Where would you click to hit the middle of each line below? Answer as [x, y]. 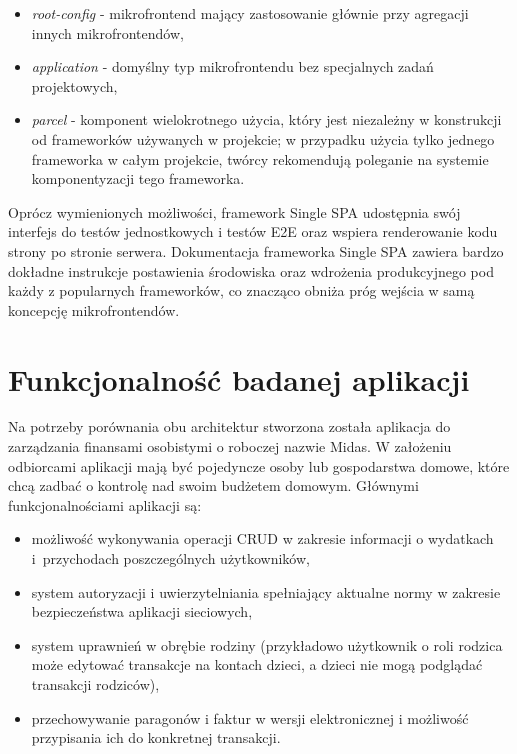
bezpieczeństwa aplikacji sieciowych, [142, 611]
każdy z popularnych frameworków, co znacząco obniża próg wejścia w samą [241, 290]
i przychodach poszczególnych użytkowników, [170, 558]
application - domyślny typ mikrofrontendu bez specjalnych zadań [232, 66]
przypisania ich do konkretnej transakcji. [156, 737]
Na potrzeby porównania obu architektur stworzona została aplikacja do [229, 426]
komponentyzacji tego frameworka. [138, 178]
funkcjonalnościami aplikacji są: [105, 504]
